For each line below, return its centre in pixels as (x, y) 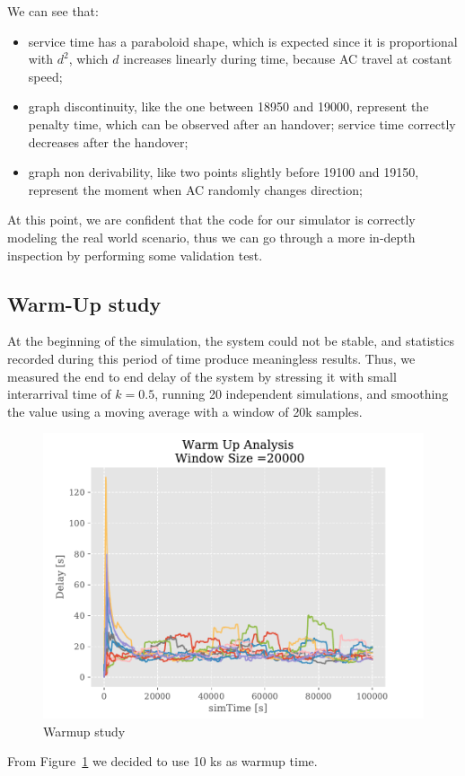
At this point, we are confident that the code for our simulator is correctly (211, 220)
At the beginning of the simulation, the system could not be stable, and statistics (231, 341)
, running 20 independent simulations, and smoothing (302, 394)
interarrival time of (59, 394)
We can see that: (53, 11)
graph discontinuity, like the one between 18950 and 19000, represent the (228, 106)
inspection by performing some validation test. (135, 255)
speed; (45, 76)
